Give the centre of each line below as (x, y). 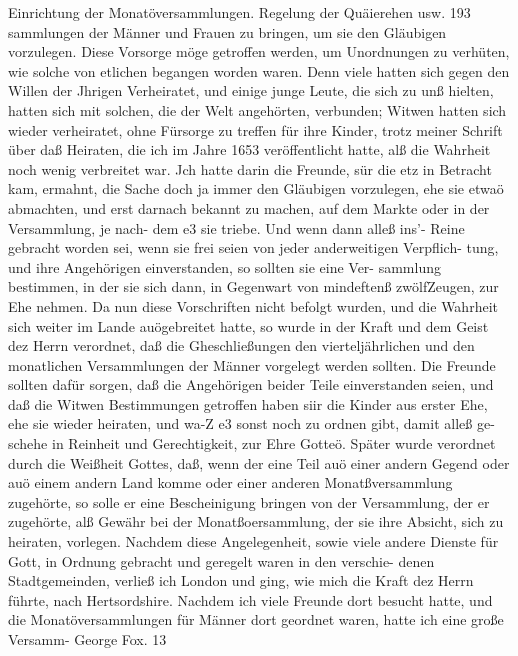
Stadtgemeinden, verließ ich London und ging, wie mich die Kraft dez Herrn (241, 580)
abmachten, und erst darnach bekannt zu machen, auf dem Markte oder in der (249, 207)
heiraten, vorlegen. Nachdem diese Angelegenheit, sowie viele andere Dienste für (253, 541)
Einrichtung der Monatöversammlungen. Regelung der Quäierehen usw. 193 (239, 12)
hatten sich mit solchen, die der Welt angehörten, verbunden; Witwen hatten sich (257, 109)
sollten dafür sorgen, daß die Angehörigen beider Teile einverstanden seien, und (251, 384)
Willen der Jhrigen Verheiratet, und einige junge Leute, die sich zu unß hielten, (251, 90)
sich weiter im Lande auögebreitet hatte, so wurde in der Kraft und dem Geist (248, 325)
